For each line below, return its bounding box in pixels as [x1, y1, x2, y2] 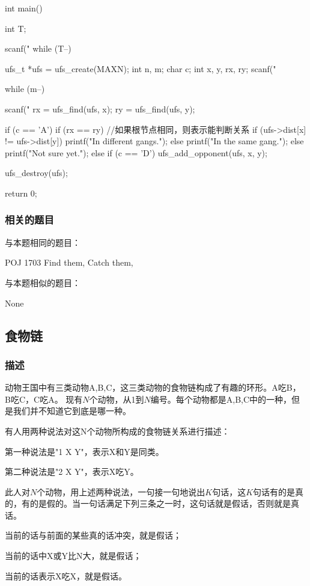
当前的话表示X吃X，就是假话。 [5, 569, 127, 582]
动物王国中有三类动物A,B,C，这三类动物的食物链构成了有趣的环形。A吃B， [5, 381, 301, 394]
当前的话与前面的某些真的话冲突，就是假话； [5, 529, 181, 542]
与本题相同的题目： [5, 236, 81, 248]
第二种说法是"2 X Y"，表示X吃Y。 [5, 465, 139, 478]
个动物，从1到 [89, 392, 144, 405]
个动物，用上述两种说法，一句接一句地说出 [37, 485, 205, 498]
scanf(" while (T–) [5, 42, 71, 55]
